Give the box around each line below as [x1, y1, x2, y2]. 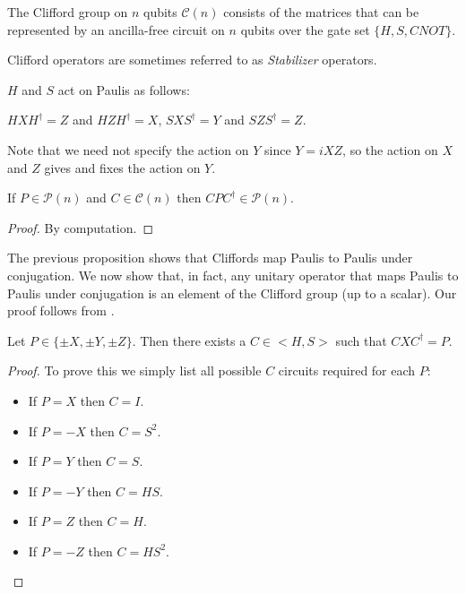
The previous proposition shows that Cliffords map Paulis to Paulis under [7, 248, 413, 267]
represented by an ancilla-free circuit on [7, 20, 225, 39]
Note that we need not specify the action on [7, 140, 249, 159]
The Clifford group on [7, 3, 128, 21]
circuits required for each [278, 361, 416, 380]
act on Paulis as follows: [57, 80, 190, 99]
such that [335, 331, 387, 349]
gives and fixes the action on [44, 158, 201, 176]
